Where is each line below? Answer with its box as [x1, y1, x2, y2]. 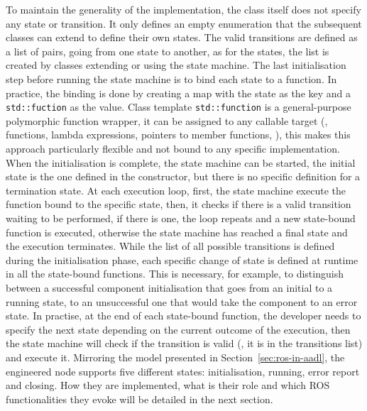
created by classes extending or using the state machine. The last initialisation [6, 57, 346, 72]
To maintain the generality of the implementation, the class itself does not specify [6, 2, 361, 16]
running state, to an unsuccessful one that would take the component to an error [6, 294, 358, 309]
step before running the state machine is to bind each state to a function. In [6, 71, 337, 86]
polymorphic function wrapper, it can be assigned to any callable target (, [6, 113, 328, 128]
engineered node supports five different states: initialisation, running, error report [6, 363, 360, 378]
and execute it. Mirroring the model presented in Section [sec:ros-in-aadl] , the [6, 349, 345, 364]
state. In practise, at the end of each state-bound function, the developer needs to [6, 308, 361, 323]
